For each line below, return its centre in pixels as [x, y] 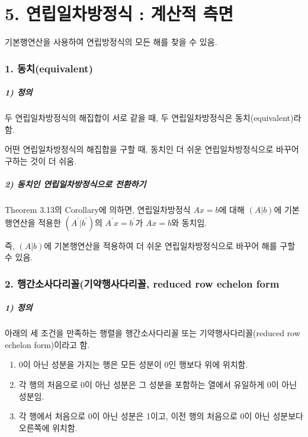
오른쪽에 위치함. [48, 427]
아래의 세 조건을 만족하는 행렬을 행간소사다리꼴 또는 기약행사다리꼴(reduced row [153, 333]
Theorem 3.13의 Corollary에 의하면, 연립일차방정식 [98, 210]
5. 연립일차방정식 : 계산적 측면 [119, 13]
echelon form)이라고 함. [47, 344]
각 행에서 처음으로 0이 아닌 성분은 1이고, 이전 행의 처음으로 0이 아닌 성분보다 [161, 416]
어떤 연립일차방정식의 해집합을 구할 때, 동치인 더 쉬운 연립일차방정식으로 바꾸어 [152, 149]
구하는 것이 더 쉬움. [41, 160]
